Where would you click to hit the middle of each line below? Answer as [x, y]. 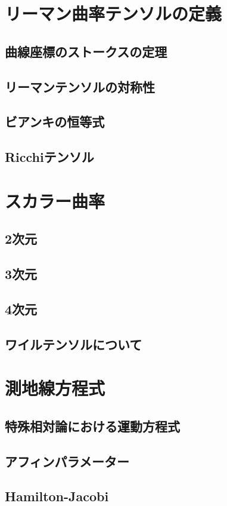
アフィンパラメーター [67, 461]
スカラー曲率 [55, 200]
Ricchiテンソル [49, 157]
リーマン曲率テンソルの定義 [113, 13]
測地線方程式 [55, 388]
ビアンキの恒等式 [55, 122]
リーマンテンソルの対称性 [80, 86]
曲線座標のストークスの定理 [86, 51]
